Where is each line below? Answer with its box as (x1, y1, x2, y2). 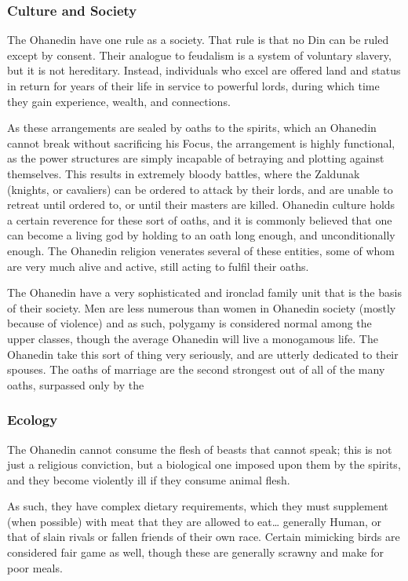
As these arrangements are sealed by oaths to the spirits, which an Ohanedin (7, 119, 377, 136)
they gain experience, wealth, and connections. (7, 93, 231, 109)
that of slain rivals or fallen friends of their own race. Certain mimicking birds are (7, 528, 400, 545)
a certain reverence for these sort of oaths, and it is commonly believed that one (7, 211, 392, 228)
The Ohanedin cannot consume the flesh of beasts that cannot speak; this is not (7, 440, 392, 457)
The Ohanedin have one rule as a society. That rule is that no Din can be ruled (7, 31, 389, 48)
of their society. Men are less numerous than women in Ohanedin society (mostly (7, 299, 396, 316)
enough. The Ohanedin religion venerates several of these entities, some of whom (7, 242, 395, 258)
